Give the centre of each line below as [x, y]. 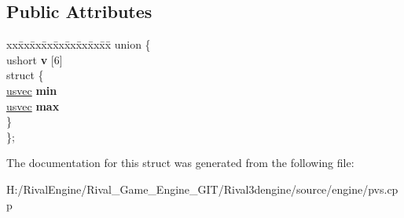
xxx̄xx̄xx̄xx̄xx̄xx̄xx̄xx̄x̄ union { [79, 44]
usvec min [32, 90]
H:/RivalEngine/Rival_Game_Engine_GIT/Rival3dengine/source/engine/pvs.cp [202, 189]
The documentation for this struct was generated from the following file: [180, 163]
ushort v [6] [35, 59]
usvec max [33, 105]
